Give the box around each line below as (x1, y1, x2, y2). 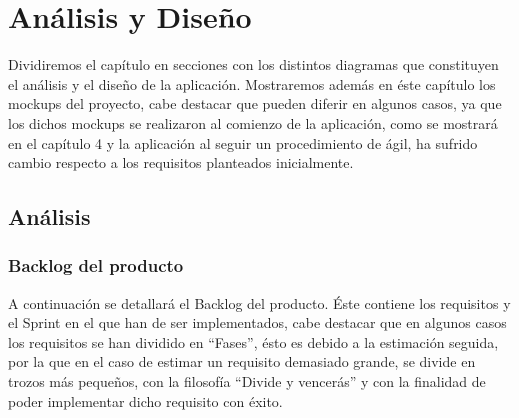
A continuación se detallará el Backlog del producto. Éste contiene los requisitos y (8, 292, 511, 313)
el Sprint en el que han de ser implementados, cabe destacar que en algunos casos (8, 312, 507, 333)
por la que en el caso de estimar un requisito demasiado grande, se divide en (8, 351, 476, 372)
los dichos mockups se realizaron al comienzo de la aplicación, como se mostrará (8, 112, 498, 133)
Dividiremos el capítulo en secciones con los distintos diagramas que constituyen (8, 54, 499, 75)
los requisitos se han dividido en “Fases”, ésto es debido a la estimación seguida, (8, 331, 499, 352)
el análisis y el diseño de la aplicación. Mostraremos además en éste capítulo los (8, 73, 496, 94)
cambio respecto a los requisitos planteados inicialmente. (8, 152, 354, 173)
